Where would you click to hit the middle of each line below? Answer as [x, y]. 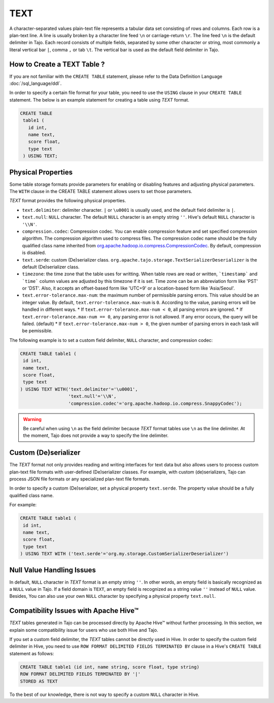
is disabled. [34, 253]
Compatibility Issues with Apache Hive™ [74, 611]
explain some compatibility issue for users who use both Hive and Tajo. [84, 630]
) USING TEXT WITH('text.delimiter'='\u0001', [79, 389]
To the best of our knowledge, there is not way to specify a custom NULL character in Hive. [105, 694]
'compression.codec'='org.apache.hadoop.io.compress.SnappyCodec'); [155, 403]
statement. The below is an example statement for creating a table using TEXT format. [99, 100]
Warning [32, 419]
